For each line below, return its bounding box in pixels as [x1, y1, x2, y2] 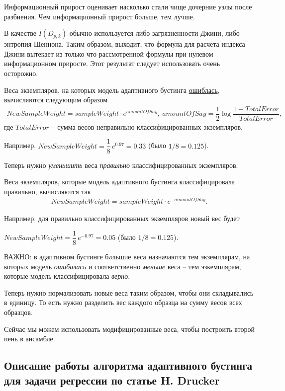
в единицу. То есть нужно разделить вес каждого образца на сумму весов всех [4, 297, 242, 308]
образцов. [4, 307, 33, 317]
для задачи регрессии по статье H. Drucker [4, 372, 220, 388]
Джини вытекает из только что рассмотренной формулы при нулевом [4, 48, 213, 59]
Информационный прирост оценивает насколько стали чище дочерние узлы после [4, 1, 252, 11]
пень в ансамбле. [4, 333, 55, 344]
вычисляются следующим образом [4, 94, 108, 105]
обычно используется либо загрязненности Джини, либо [69, 28, 240, 38]
